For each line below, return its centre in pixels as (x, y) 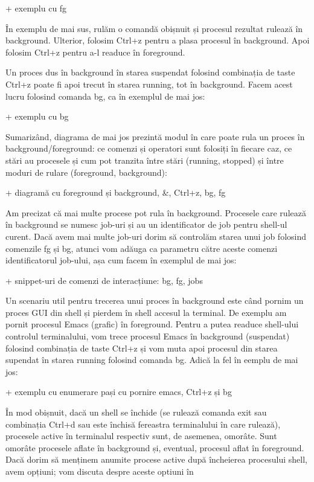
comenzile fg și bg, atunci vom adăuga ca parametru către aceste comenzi (142, 248)
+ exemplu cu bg (37, 116)
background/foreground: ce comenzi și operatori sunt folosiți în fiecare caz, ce (149, 148)
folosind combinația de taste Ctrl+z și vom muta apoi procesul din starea (142, 348)
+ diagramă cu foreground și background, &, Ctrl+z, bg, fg (116, 192)
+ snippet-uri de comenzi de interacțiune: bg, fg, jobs (104, 280)
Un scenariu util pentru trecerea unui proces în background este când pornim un (155, 300)
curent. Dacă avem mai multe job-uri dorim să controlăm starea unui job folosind (156, 236)
